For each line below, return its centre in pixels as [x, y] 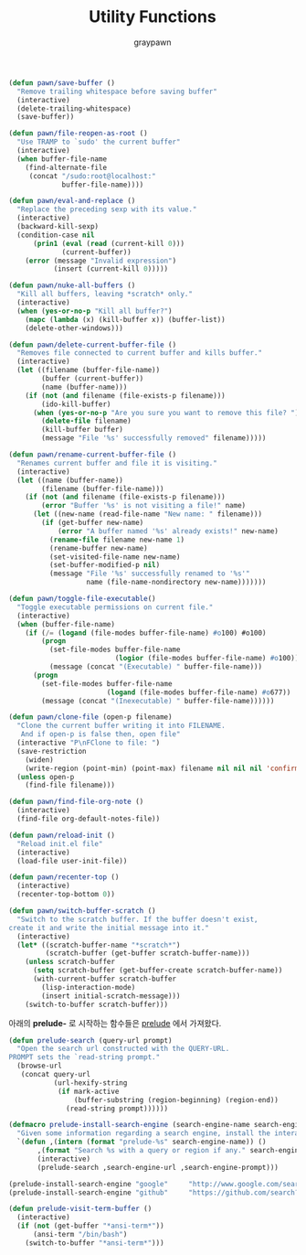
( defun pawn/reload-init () [62, 835]
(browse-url [40, 1066]
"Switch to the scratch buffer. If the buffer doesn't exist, [137, 919]
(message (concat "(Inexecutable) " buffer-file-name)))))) [158, 701]
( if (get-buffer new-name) [93, 523]
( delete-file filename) [86, 421]
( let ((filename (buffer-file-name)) [89, 370]
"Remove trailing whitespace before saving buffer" [117, 91]
